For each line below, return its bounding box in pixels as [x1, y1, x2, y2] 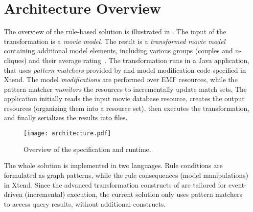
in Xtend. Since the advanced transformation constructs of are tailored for [4, 179, 227, 190]
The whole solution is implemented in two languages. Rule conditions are [4, 160, 223, 170]
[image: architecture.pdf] [23, 130, 111, 137]
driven [4, 189, 23, 199]
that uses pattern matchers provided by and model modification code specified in [4, 64, 246, 75]
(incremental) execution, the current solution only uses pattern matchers [24, 189, 243, 199]
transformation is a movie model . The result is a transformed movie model [4, 36, 226, 46]
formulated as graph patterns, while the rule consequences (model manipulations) [4, 170, 249, 180]
